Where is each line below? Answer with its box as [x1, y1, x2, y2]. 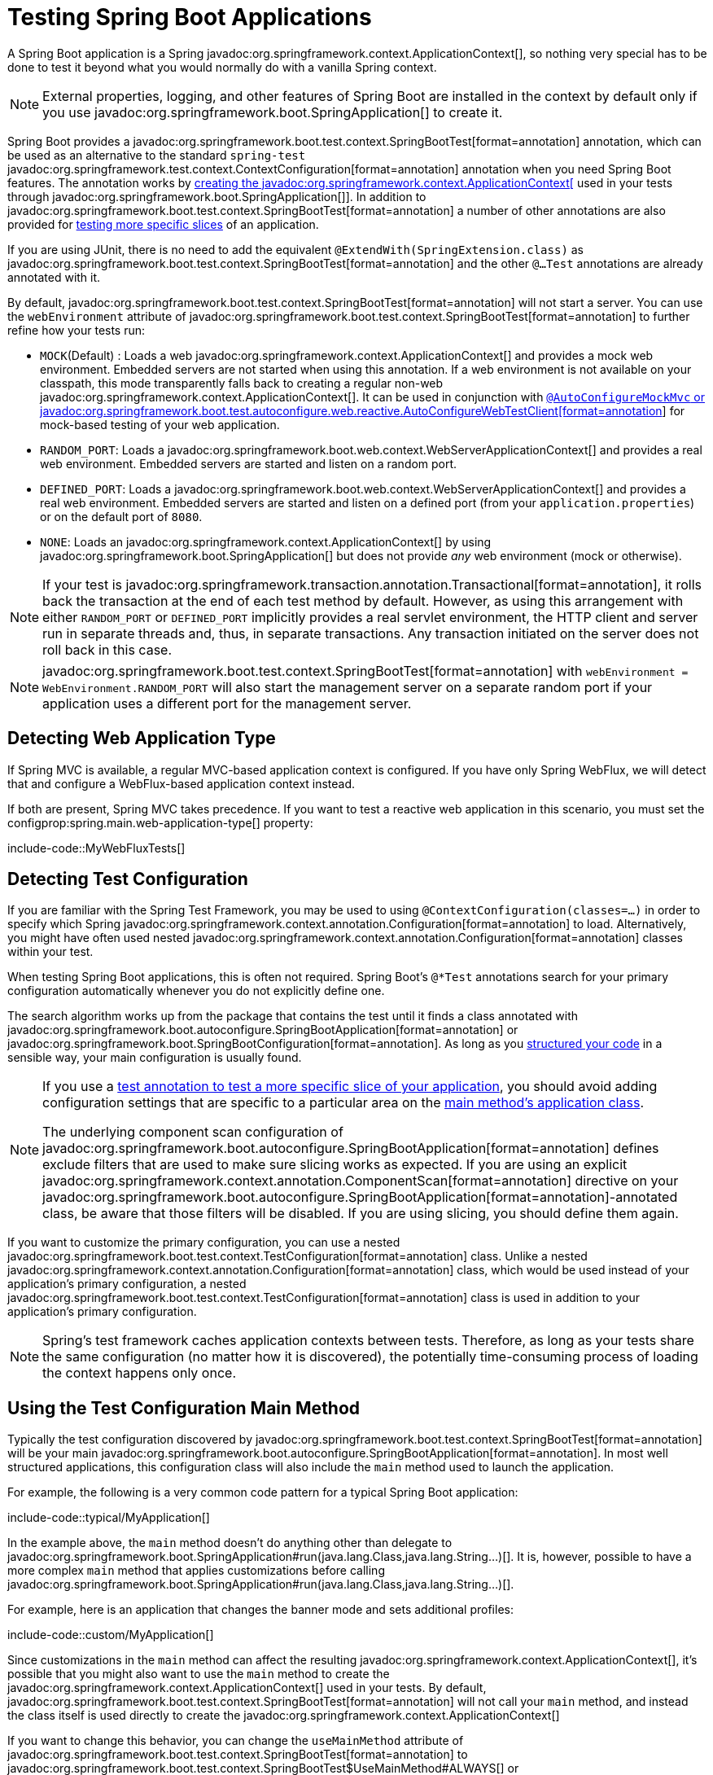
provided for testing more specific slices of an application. [7, 217, 319, 231]
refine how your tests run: [7, 322, 146, 337]
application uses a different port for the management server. [42, 695, 412, 712]
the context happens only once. [42, 1365, 236, 1382]
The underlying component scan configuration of [42, 1124, 343, 1141]
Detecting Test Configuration [7, 869, 248, 890]
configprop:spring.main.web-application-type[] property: [7, 815, 313, 830]
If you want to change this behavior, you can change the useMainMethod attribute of [7, 1733, 464, 1748]
